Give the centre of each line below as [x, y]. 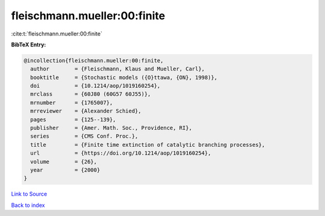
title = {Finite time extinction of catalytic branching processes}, [148, 145]
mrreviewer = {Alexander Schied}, [86, 111]
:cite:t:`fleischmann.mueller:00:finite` [57, 34]
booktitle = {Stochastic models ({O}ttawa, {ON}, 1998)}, [124, 77]
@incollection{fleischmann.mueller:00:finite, [94, 60]
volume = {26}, [64, 162]
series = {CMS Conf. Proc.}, [84, 136]
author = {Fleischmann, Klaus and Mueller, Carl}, [118, 69]
